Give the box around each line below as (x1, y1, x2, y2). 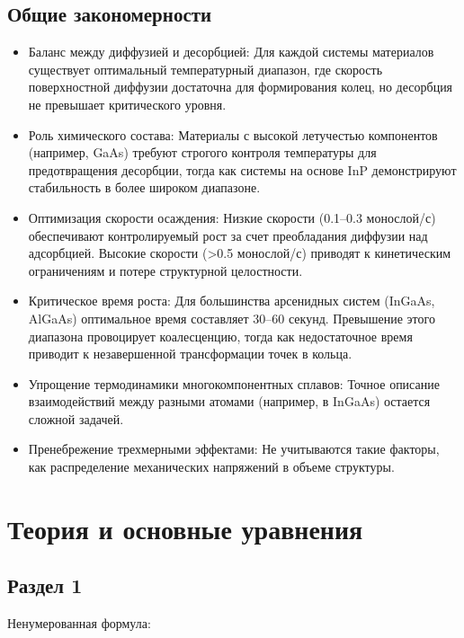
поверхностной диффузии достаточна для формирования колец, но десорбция (28, 77, 453, 96)
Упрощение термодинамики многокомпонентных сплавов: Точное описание (28, 374, 440, 393)
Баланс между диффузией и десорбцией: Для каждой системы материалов (28, 42, 434, 61)
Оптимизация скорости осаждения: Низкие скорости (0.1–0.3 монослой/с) (28, 208, 436, 226)
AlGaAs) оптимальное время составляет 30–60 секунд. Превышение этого (28, 308, 435, 327)
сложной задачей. (28, 409, 124, 428)
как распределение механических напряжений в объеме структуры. (28, 457, 395, 476)
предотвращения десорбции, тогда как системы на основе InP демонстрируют (28, 160, 457, 179)
